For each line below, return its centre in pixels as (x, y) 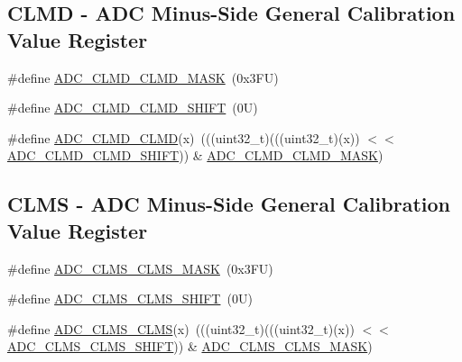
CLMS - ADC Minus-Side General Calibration (229, 204)
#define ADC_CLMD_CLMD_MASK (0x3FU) (143, 77)
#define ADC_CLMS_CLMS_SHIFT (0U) (130, 299)
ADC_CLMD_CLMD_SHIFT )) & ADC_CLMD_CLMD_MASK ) (195, 155)
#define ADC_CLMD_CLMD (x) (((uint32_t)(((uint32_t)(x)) (184, 137)
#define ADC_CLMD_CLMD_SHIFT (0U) (133, 108)
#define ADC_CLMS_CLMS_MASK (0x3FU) (140, 268)
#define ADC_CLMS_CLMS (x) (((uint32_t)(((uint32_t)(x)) (181, 328)
